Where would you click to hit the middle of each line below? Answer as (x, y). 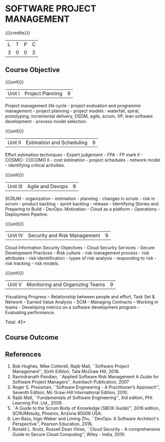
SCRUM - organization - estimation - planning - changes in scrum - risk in (80, 199)
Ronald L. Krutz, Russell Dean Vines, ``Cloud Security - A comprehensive (86, 429)
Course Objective (33, 70)
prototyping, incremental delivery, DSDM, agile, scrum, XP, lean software (79, 116)
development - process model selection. (46, 121)
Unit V (15, 284)
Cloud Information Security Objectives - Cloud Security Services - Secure (80, 247)
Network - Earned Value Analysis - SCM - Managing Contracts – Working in (82, 302)
